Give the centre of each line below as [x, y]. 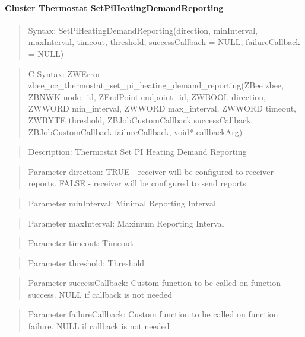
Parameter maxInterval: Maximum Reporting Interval [126, 223]
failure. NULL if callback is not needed [99, 326]
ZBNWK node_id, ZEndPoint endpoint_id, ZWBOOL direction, [147, 96]
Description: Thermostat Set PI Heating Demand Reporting [137, 152]
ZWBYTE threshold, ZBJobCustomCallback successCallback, [141, 120]
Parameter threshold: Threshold [86, 263]
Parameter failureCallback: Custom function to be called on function [153, 314]
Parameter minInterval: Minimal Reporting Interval [122, 203]
